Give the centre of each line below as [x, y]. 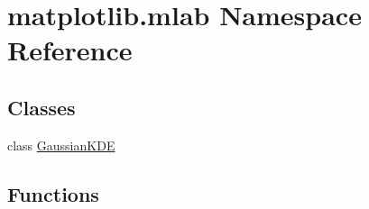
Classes [42, 107]
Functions [53, 193]
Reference [70, 50]
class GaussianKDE [61, 145]
